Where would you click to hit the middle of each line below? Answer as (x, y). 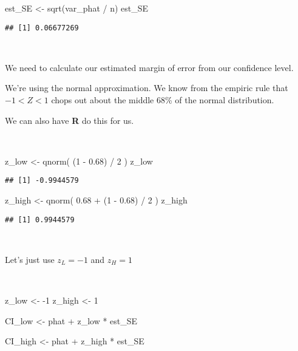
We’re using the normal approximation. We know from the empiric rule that (147, 88)
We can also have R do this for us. (69, 120)
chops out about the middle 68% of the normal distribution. (163, 100)
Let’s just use (30, 259)
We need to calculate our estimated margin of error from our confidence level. (149, 67)
